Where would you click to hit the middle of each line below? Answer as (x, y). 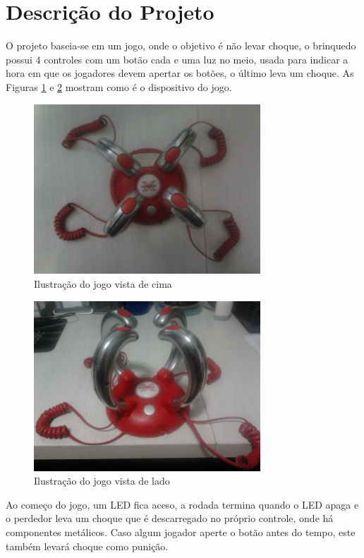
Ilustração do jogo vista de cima (103, 284)
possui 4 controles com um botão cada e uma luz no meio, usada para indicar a (177, 59)
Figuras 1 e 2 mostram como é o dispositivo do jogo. (119, 86)
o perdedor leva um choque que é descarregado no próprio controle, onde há (170, 518)
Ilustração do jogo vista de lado (102, 481)
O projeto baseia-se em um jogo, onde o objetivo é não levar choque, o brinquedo (181, 46)
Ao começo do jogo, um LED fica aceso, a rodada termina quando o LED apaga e (182, 504)
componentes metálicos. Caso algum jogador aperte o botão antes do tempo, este (181, 532)
